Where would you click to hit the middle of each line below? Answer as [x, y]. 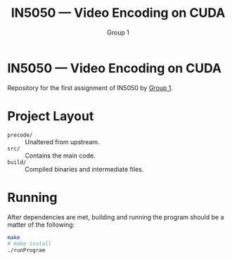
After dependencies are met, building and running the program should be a [116, 217]
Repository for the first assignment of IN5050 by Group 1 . [90, 88]
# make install [30, 244]
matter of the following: [41, 224]
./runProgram [26, 250]
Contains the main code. [60, 155]
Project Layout [51, 116]
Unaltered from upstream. [62, 141]
